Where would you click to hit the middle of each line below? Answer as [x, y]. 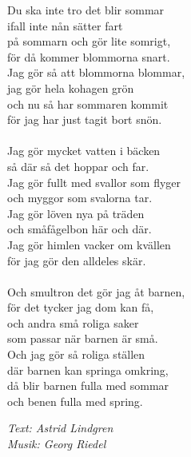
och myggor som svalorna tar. [80, 198]
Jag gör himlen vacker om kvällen [89, 244]
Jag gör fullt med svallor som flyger [94, 182]
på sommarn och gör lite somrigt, [89, 41]
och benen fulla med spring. [75, 401]
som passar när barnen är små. [83, 338]
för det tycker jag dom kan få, [81, 307]
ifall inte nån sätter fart [65, 25]
